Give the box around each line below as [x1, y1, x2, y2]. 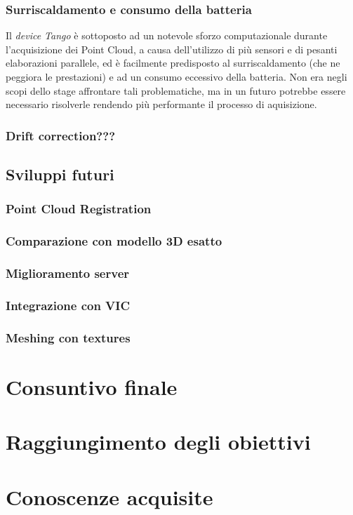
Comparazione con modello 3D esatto [6, 232, 222, 250]
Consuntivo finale [6, 372, 178, 401]
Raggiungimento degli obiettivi [6, 427, 311, 456]
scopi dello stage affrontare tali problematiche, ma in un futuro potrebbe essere [6, 83, 346, 98]
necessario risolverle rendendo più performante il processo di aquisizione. [6, 97, 317, 112]
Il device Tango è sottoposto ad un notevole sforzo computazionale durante [6, 28, 328, 43]
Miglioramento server [6, 265, 130, 282]
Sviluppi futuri [6, 163, 114, 185]
